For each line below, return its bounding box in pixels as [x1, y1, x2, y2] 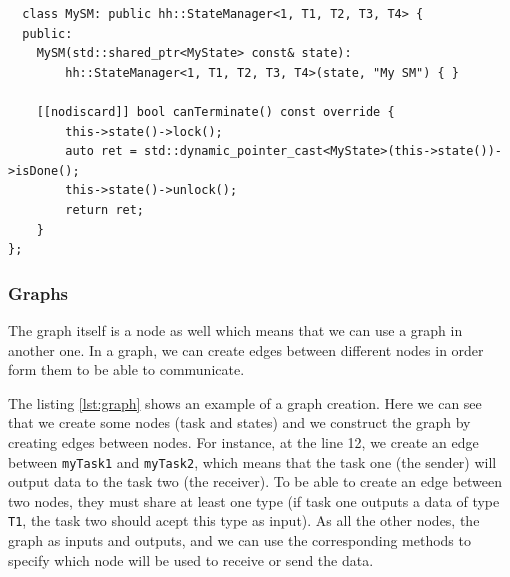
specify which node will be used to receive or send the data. [8, 549, 374, 570]
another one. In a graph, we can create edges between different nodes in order [8, 339, 484, 360]
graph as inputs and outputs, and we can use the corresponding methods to [8, 530, 471, 550]
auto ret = [65, 144, 137, 159]
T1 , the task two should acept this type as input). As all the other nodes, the [8, 510, 480, 531]
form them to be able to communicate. [8, 359, 245, 380]
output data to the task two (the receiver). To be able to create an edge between [8, 471, 503, 492]
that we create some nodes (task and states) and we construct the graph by [8, 412, 471, 433]
